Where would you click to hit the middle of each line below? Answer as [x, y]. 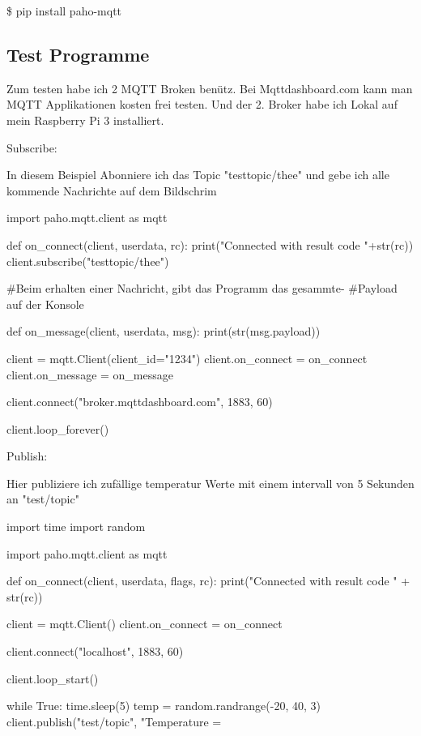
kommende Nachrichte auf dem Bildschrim [112, 190]
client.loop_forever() [58, 428]
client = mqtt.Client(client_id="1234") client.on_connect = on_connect [187, 358]
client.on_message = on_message [90, 374]
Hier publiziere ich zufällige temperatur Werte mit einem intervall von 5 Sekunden [210, 483]
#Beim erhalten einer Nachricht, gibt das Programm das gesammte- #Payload [202, 288]
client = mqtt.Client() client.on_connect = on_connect [145, 624]
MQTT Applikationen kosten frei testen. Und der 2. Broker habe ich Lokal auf [202, 104]
